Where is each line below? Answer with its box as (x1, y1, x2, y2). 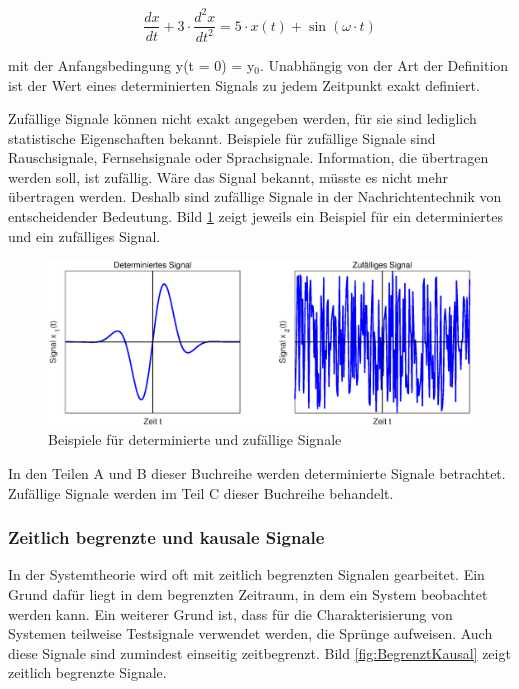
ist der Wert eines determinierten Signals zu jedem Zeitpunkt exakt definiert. (8, 74, 480, 95)
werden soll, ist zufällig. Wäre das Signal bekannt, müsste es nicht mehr (8, 166, 449, 187)
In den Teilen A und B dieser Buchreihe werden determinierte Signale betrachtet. (8, 463, 506, 484)
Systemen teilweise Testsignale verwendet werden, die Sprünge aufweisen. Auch (8, 623, 493, 644)
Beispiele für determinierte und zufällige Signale (48, 429, 342, 450)
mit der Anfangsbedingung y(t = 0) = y (8, 54, 255, 75)
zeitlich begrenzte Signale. (8, 662, 167, 683)
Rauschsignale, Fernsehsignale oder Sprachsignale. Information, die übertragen (8, 147, 489, 168)
